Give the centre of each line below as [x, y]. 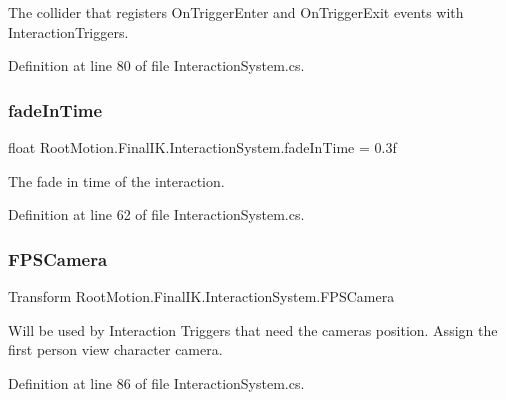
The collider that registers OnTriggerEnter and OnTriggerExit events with [236, 12]
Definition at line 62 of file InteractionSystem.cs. [156, 214]
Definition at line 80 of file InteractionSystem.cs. [156, 65]
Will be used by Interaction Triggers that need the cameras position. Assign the [253, 329]
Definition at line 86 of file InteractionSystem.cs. [156, 382]
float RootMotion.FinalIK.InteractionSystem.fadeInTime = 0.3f [202, 147]
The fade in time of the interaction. [116, 180]
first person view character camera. [115, 349]
